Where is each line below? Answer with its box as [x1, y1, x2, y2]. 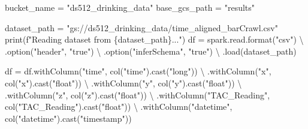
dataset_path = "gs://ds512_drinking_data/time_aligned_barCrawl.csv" [5, 21, 278, 34]
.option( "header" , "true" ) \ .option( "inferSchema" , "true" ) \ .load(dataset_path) [5, 44, 297, 57]
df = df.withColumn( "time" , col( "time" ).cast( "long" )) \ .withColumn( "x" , [5, 65, 271, 77]
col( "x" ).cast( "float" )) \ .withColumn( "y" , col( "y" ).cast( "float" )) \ [5, 76, 242, 89]
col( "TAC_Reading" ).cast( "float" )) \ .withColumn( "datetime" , [5, 100, 232, 113]
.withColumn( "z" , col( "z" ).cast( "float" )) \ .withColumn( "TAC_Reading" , [5, 88, 270, 101]
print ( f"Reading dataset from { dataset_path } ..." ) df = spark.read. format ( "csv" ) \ [5, 33, 304, 46]
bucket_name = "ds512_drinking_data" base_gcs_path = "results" [5, 1, 255, 13]
